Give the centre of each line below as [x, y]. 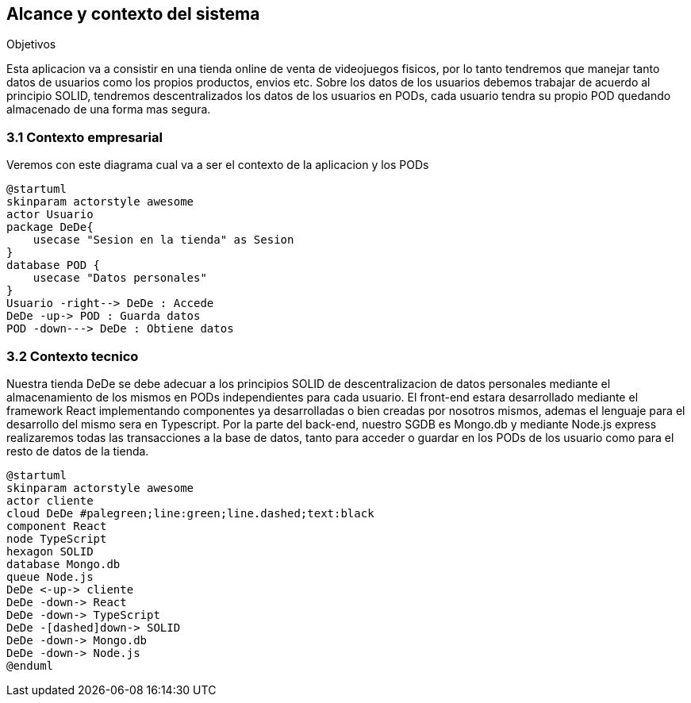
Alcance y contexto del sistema [133, 14]
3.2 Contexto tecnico [73, 356]
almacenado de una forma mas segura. [109, 109]
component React [57, 526]
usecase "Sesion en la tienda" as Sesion [163, 240]
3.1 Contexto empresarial [84, 137]
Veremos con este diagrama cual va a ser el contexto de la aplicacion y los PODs [218, 165]
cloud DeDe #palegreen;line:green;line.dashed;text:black [190, 513]
